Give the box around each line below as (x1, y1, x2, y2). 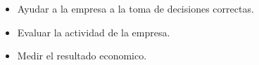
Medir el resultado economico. (17, 48, 147, 63)
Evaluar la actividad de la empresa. (17, 24, 170, 39)
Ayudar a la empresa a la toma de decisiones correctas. (17, 1, 254, 15)
